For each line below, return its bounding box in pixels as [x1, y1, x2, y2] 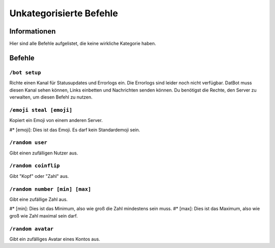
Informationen [9, 27, 56, 36]
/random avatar [9, 225, 53, 232]
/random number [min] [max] [9, 185, 92, 193]
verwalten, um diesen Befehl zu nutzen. [9, 94, 93, 100]
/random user [9, 139, 48, 146]
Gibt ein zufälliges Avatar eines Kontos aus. [9, 236, 100, 242]
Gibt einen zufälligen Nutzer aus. [9, 150, 78, 156]
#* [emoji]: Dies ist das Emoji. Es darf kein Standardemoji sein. [9, 127, 140, 133]
